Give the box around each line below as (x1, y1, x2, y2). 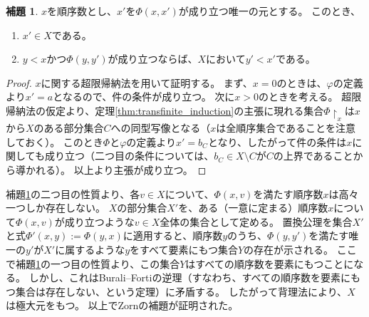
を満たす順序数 (253, 186, 323, 201)
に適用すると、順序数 (123, 228, 223, 243)
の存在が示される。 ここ (244, 242, 357, 257)
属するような (65, 242, 125, 257)
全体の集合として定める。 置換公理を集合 (160, 214, 353, 229)
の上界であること (273, 148, 353, 163)
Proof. (6, 75, 32, 90)
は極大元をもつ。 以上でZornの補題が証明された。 (6, 298, 239, 313)
